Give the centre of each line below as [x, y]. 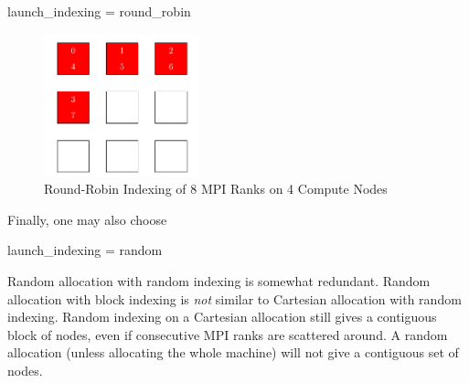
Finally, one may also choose [87, 219]
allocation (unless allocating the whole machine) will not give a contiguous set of [233, 352]
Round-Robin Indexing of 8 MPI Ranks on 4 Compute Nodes [216, 189]
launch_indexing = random [85, 250]
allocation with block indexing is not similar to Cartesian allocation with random [234, 298]
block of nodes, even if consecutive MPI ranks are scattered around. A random [228, 334]
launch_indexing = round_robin [99, 11]
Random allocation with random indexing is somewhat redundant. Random [219, 280]
